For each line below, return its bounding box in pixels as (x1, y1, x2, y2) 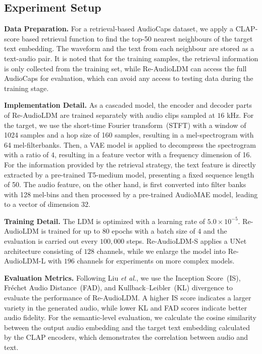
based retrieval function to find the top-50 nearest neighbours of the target (22, 33, 253, 43)
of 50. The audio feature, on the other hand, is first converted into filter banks (4, 179, 246, 190)
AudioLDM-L (4, 255, 46, 266)
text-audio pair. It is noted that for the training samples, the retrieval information (4, 53, 258, 63)
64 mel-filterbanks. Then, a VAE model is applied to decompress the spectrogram (4, 139, 256, 150)
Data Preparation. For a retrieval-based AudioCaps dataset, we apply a (4, 23, 234, 34)
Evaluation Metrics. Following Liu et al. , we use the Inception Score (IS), (4, 272, 241, 283)
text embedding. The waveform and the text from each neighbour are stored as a (4, 43, 254, 54)
